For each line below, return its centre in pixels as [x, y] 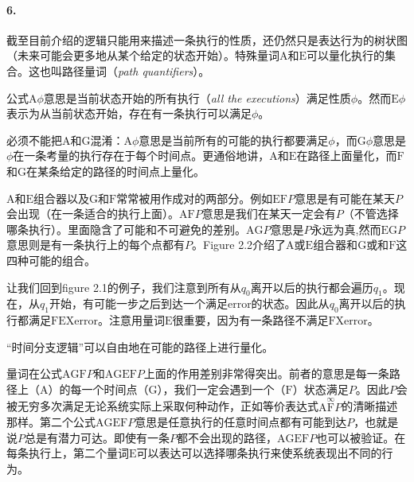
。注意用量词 [131, 320]
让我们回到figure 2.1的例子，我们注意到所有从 [124, 287]
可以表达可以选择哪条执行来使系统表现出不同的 [259, 453]
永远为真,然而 [346, 229]
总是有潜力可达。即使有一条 [97, 437]
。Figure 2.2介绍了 [239, 245]
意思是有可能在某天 [344, 198]
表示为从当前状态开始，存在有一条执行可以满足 [129, 113]
